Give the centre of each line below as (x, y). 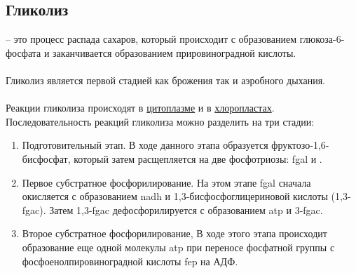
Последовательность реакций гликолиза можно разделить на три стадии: (160, 121)
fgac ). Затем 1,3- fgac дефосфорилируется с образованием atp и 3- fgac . (172, 209)
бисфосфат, (46, 158)
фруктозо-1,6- (300, 145)
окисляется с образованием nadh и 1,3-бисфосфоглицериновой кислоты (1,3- (186, 196)
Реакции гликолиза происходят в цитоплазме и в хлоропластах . (140, 108)
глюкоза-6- (322, 39)
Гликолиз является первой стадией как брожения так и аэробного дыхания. (165, 80)
